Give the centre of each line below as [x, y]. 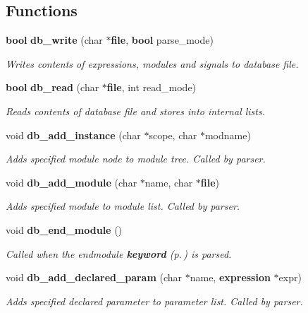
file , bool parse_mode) [162, 40]
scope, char [173, 135]
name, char [169, 182]
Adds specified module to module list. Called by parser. [123, 206]
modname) [228, 135]
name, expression [230, 277]
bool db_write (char [54, 40]
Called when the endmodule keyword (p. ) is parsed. [119, 253]
